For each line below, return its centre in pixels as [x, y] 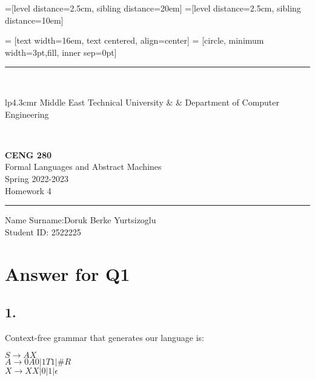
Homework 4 [28, 190]
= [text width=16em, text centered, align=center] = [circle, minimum [134, 40]
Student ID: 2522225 [43, 231]
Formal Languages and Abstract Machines [83, 167]
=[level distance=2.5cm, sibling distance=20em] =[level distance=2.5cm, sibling [153, 8]
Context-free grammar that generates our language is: [104, 337]
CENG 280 [28, 154]
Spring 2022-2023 [37, 178]
